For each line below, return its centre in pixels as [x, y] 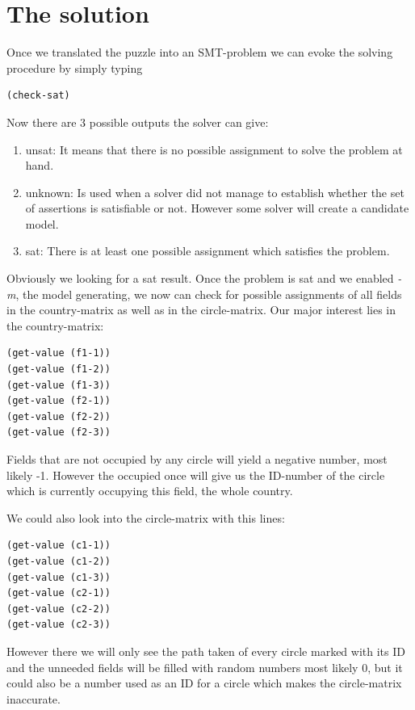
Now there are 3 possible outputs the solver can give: [138, 122]
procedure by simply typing [75, 67]
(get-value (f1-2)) [59, 370]
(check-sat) [38, 96]
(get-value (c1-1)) [59, 546]
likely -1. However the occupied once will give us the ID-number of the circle [196, 475]
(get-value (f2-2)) [59, 416]
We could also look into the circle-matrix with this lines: [146, 517]
